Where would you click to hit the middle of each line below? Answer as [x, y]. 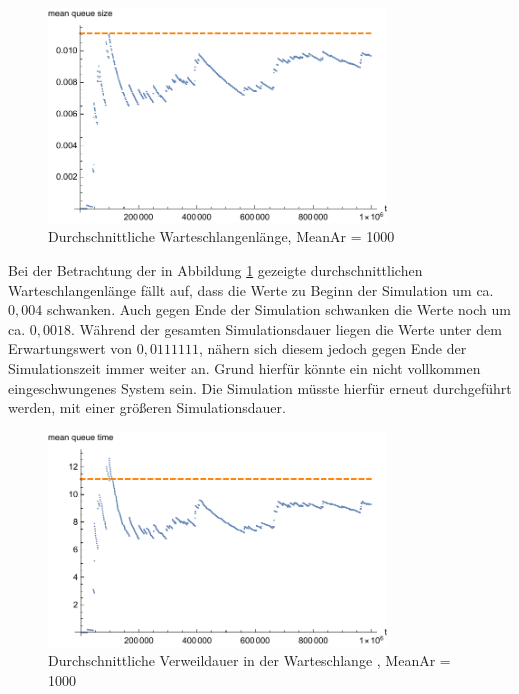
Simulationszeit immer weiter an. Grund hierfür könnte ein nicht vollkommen [244, 367]
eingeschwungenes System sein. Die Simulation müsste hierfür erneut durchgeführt [260, 387]
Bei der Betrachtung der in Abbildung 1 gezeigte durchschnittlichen [215, 270]
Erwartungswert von [70, 348]
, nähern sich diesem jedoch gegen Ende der [332, 348]
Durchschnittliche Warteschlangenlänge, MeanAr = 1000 [221, 236]
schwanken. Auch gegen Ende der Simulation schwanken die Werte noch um [278, 309]
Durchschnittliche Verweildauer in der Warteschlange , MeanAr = [249, 660]
